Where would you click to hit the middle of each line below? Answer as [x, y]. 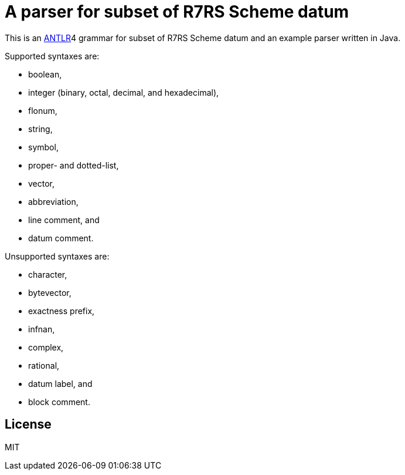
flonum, [43, 110]
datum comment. [61, 238]
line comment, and [64, 220]
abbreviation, [53, 201]
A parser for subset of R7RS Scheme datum [177, 12]
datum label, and [60, 383]
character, [48, 274]
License [28, 425]
